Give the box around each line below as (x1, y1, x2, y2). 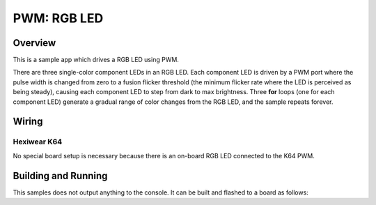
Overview (13, 37, 56, 49)
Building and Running (13, 169, 108, 181)
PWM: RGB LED (13, 10, 104, 26)
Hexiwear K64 (13, 137, 63, 146)
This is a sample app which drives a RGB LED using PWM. (13, 56, 179, 64)
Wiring (13, 116, 43, 128)
